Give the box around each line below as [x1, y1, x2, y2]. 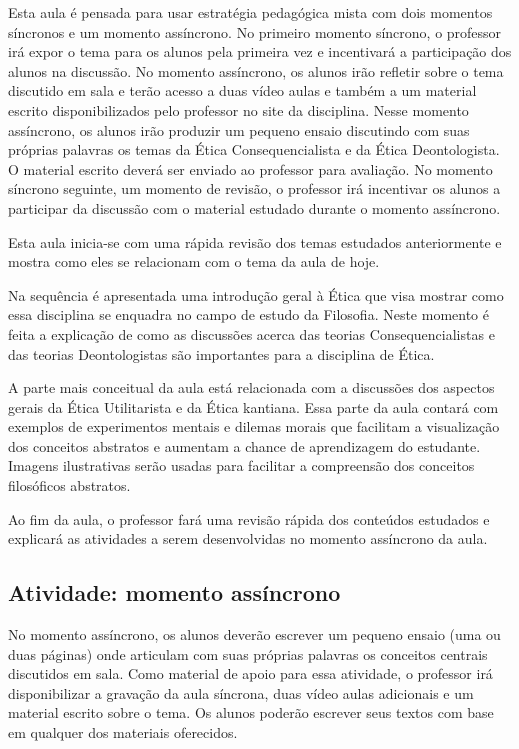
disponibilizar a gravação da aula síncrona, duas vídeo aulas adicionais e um [8, 682, 474, 703]
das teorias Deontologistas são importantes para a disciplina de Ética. [8, 343, 435, 364]
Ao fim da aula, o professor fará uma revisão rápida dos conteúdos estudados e [8, 508, 490, 529]
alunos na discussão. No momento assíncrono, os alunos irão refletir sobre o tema [8, 60, 504, 81]
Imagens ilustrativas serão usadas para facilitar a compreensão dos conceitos [8, 455, 475, 476]
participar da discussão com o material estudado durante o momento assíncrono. [8, 197, 501, 218]
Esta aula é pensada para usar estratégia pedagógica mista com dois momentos [8, 2, 493, 22]
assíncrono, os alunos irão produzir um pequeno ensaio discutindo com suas [8, 119, 470, 140]
